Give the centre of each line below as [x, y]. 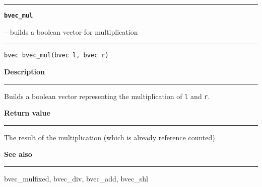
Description [25, 71]
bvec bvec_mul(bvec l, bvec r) [56, 56]
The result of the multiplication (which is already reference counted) [110, 137]
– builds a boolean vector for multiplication [71, 31]
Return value [27, 113]
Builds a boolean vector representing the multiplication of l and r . [107, 96]
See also [18, 154]
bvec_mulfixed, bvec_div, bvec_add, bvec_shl [76, 178]
